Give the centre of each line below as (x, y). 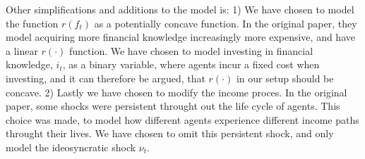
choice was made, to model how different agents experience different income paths (182, 119)
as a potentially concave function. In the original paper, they (226, 23)
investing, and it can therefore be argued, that (106, 78)
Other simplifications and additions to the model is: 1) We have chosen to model (180, 9)
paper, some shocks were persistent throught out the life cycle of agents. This (173, 106)
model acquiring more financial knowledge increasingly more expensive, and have (180, 37)
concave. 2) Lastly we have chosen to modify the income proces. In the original (176, 92)
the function (32, 23)
